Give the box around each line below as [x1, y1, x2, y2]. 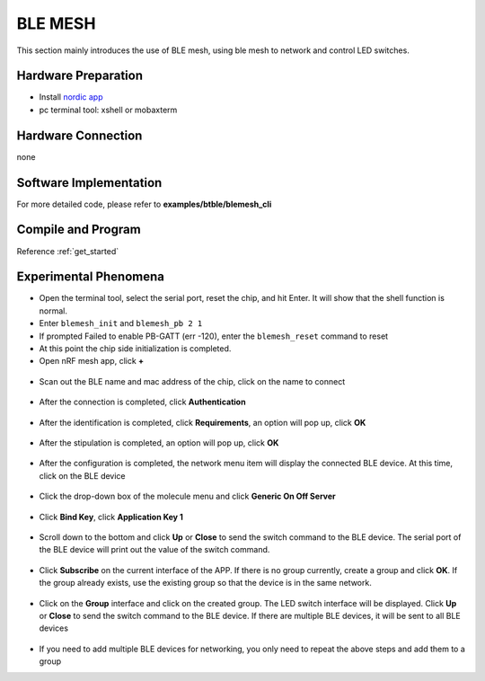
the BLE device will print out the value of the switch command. [39, 544, 270, 555]
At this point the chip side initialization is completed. [39, 343, 232, 354]
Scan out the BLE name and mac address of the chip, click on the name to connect [39, 376, 346, 386]
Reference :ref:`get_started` [16, 245, 119, 256]
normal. [39, 305, 67, 316]
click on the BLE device [39, 470, 126, 481]
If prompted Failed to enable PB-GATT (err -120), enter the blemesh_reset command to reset [39, 331, 389, 341]
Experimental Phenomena [16, 270, 165, 285]
